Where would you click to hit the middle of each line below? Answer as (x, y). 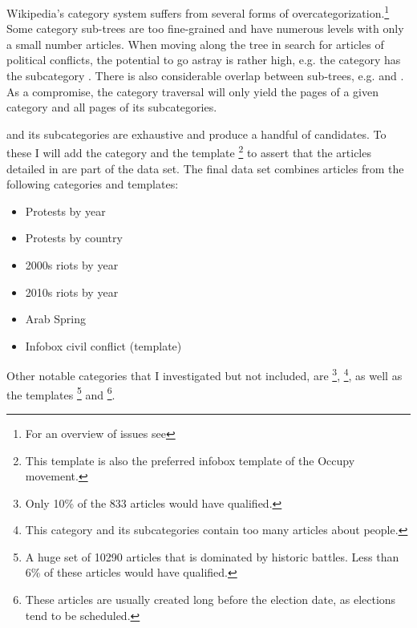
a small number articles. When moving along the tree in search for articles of (195, 44)
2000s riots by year (72, 265)
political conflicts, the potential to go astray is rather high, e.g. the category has (204, 60)
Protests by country (74, 238)
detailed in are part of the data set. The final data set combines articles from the (205, 168)
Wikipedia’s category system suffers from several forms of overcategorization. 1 (198, 12)
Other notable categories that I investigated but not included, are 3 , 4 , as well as (204, 375)
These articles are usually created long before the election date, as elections (211, 600)
